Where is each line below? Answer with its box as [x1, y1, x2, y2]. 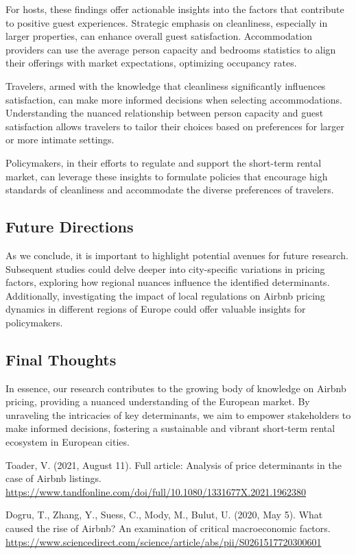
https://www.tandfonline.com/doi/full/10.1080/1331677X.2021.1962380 [5, 484, 307, 498]
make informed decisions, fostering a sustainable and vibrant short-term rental [5, 421, 335, 435]
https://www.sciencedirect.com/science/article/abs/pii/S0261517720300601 [5, 534, 322, 549]
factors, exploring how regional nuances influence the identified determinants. [5, 275, 330, 289]
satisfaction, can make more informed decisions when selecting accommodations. [5, 92, 342, 106]
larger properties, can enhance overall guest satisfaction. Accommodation [5, 29, 312, 43]
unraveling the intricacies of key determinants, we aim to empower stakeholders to [5, 407, 351, 422]
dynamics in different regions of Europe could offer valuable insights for [5, 302, 306, 316]
